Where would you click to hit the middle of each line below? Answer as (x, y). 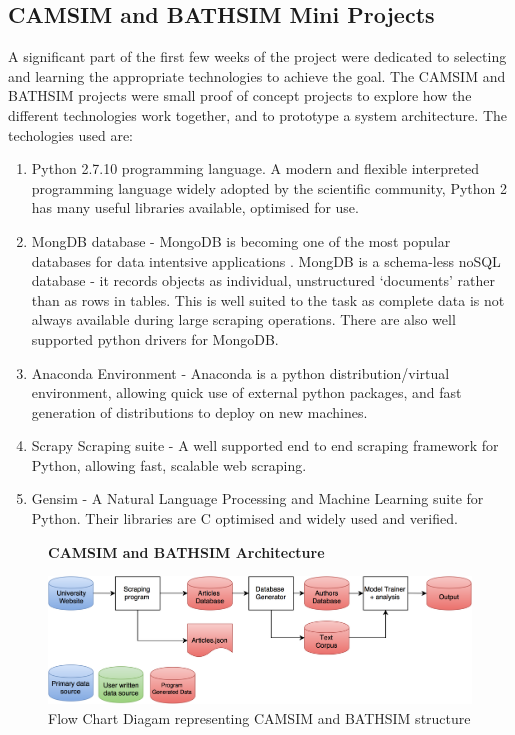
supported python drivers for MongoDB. (155, 338)
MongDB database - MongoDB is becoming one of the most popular (241, 240)
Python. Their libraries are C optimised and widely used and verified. (244, 518)
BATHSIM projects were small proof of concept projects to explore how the (240, 95)
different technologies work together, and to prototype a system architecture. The (257, 114)
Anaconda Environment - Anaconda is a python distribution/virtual (240, 372)
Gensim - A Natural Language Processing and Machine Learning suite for (257, 498)
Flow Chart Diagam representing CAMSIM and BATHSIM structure (259, 717)
